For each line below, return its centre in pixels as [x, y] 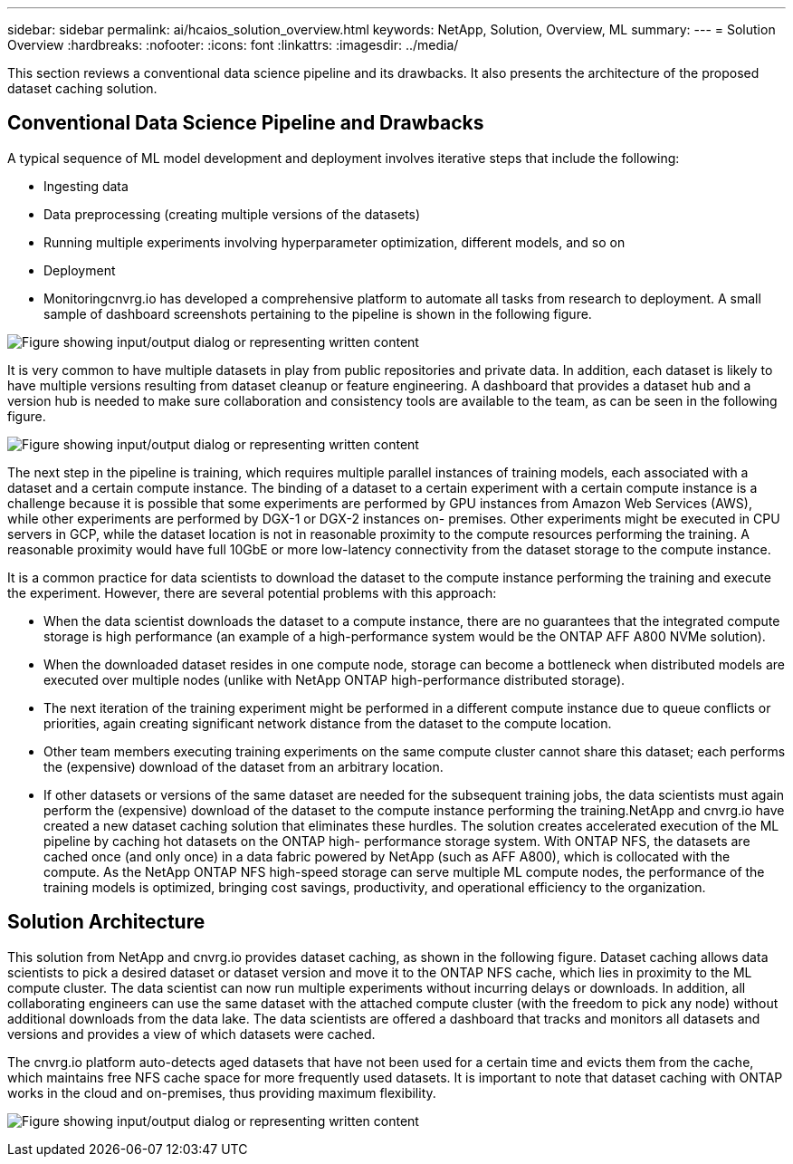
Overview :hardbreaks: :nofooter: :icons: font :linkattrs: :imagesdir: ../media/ [233, 45]
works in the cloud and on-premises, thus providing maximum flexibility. [222, 1092]
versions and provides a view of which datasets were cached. [191, 1034]
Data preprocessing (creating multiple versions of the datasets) [232, 214]
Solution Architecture [106, 922]
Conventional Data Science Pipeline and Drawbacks [246, 123]
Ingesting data [86, 186]
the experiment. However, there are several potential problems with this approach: [252, 592]
